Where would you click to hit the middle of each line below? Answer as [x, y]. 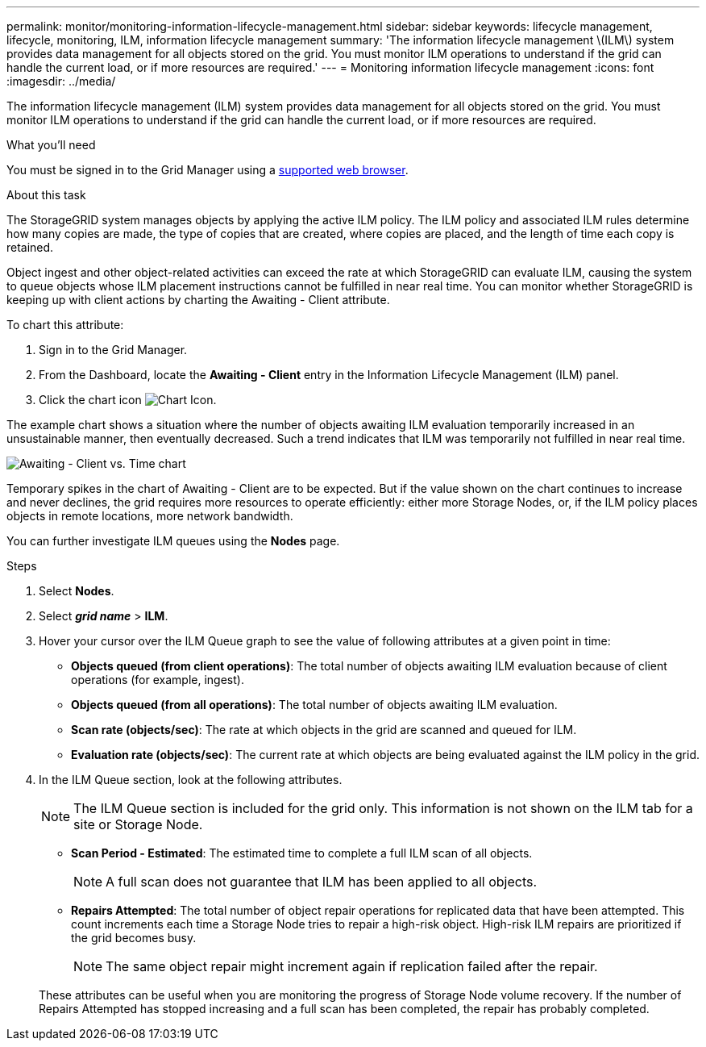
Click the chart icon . [128, 400]
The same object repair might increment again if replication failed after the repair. [352, 966]
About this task [46, 195]
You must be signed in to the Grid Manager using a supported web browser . [208, 170]
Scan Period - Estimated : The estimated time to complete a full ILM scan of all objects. [302, 853]
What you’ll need [51, 145]
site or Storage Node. [138, 824]
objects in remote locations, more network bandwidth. [150, 516]
